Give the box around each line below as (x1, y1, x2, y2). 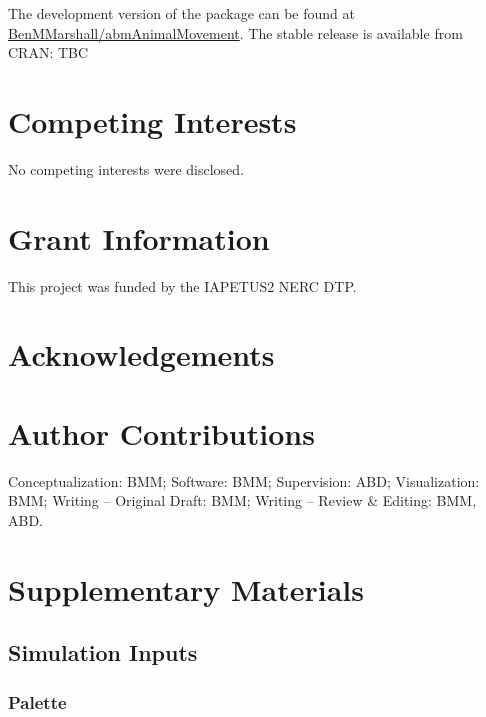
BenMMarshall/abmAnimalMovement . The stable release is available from (8, 22, 463, 43)
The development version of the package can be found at (8, 3, 355, 23)
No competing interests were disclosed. (8, 158, 245, 179)
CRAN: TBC (8, 42, 89, 63)
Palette (8, 689, 67, 714)
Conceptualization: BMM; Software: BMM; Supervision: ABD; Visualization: (8, 470, 480, 491)
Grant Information (8, 217, 270, 258)
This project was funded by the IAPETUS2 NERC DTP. (8, 275, 357, 296)
